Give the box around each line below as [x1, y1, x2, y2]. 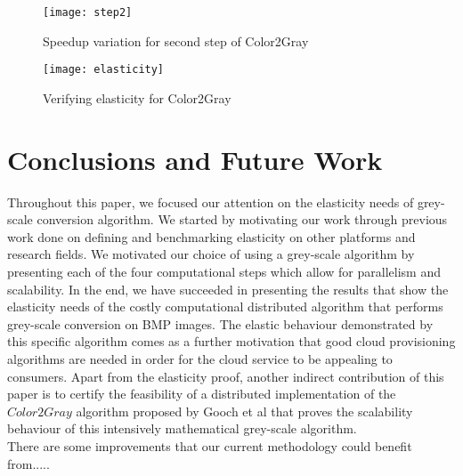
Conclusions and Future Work [7, 141, 383, 177]
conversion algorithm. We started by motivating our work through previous [37, 210, 448, 229]
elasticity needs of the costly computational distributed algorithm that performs [7, 297, 443, 316]
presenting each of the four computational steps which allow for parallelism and [7, 262, 441, 280]
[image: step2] [43, 6, 133, 19]
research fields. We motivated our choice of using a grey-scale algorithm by [7, 245, 415, 263]
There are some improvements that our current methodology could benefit [7, 436, 412, 455]
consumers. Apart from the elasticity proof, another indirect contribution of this [7, 367, 444, 385]
